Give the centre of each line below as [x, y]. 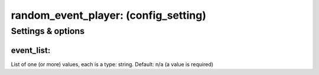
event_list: [31, 50]
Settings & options [48, 31]
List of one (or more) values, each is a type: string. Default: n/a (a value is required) [112, 64]
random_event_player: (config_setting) [109, 15]
